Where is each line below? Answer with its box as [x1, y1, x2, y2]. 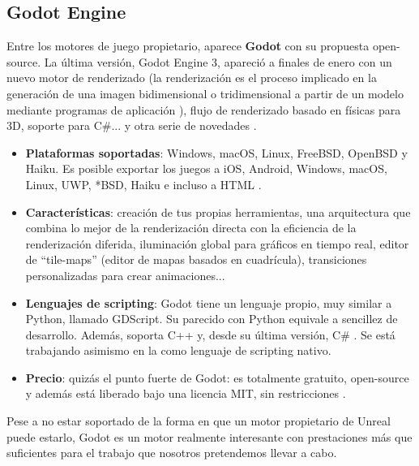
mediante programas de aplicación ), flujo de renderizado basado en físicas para [6, 101, 401, 118]
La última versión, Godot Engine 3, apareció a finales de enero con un [44, 53, 392, 70]
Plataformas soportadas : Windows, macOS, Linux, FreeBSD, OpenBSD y [25, 144, 408, 161]
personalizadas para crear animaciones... [25, 266, 225, 283]
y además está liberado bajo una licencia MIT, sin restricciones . [25, 385, 346, 402]
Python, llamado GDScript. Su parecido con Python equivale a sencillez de [25, 310, 398, 327]
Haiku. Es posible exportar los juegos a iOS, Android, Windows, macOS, [25, 160, 387, 177]
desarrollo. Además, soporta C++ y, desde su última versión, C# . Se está [25, 326, 395, 343]
